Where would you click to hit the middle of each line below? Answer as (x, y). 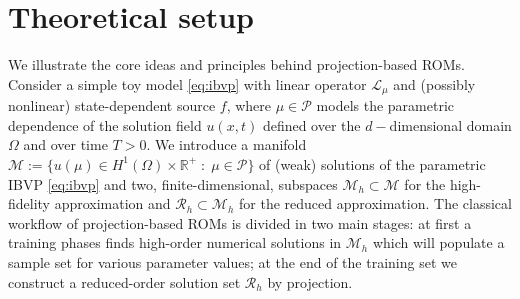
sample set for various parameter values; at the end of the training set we (232, 261)
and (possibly (434, 83)
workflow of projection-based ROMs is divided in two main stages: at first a (240, 222)
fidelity (29, 203)
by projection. (310, 281)
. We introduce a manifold (226, 144)
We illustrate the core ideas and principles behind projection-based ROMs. (236, 64)
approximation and (112, 203)
